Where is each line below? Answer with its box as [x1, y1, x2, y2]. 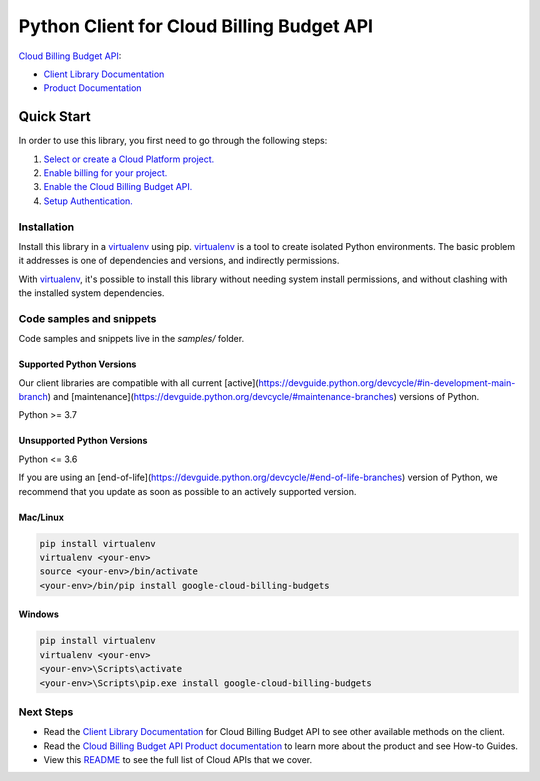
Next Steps [18, 705, 74, 719]
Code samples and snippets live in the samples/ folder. [18, 333, 245, 345]
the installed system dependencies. [18, 287, 165, 299]
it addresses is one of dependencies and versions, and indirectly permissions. [18, 255, 340, 267]
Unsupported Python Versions [18, 435, 148, 447]
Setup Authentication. [43, 195, 134, 207]
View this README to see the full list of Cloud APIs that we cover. [43, 754, 313, 766]
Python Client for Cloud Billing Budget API [18, 15, 374, 37]
